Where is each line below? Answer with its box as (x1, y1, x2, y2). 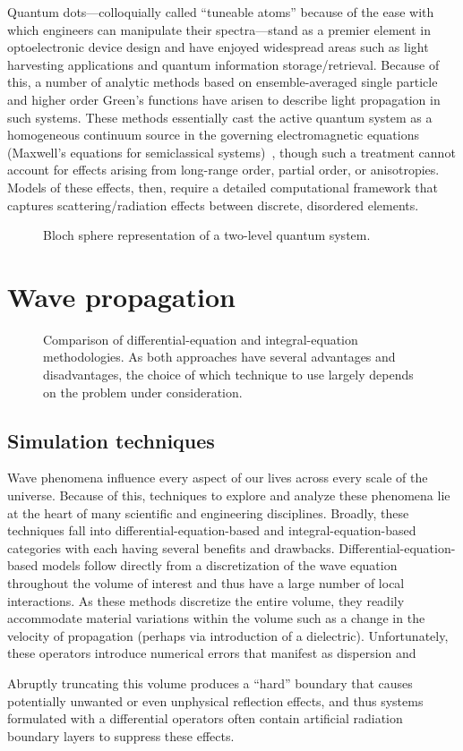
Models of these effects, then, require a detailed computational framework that (7, 177, 439, 196)
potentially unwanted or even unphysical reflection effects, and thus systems (7, 691, 424, 710)
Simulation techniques (7, 426, 215, 454)
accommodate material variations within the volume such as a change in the (7, 609, 425, 627)
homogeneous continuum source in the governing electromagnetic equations (7, 125, 419, 144)
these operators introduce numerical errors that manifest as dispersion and (7, 644, 416, 662)
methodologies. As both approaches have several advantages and (43, 347, 396, 366)
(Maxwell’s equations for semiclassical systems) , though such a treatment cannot (7, 142, 456, 161)
